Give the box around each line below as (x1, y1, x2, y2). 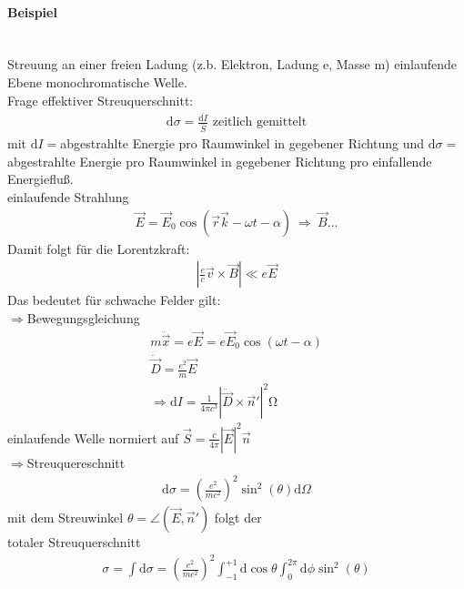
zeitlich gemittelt (212, 116, 308, 129)
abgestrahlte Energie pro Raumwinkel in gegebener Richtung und (60, 134, 425, 153)
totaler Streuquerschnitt (7, 533, 141, 552)
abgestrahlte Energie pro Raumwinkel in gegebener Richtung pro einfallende (7, 151, 432, 170)
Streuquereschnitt (26, 452, 126, 472)
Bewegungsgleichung (26, 308, 140, 327)
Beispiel (7, 2, 57, 21)
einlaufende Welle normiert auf (7, 428, 179, 447)
